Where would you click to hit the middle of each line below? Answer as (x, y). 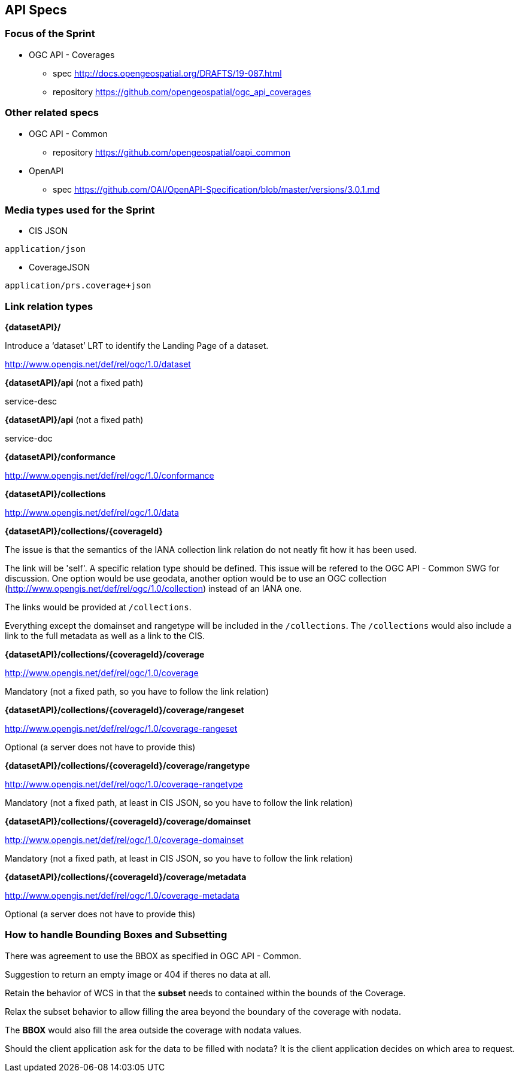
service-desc (31, 401)
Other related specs (52, 113)
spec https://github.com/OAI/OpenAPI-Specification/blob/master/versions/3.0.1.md (216, 189)
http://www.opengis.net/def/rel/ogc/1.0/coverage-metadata (122, 896)
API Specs (36, 10)
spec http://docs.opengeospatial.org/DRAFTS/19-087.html (167, 73)
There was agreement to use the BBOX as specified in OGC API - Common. (153, 956)
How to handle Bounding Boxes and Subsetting (116, 935)
